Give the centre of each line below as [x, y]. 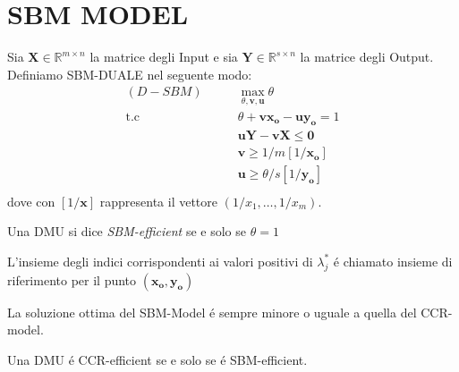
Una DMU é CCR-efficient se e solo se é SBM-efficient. [157, 359]
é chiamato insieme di [393, 261]
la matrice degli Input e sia [164, 57]
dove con [31, 201]
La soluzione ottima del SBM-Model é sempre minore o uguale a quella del [212, 312]
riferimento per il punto [72, 279]
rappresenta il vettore [159, 201]
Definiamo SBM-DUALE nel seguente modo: [130, 74]
